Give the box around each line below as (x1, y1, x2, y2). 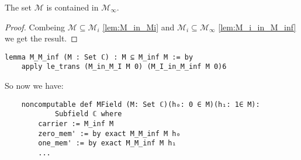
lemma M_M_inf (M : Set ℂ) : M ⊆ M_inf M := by (5, 53, 193, 61)
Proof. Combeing (5, 20, 65, 33)
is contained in (46, 1, 99, 13)
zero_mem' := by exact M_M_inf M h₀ (38, 129, 181, 138)
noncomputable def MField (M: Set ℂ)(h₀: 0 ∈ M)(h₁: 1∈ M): (21, 100, 260, 109)
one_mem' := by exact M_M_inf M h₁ (38, 139, 177, 148)
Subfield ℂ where (54, 110, 122, 119)
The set (5, 1, 32, 13)
